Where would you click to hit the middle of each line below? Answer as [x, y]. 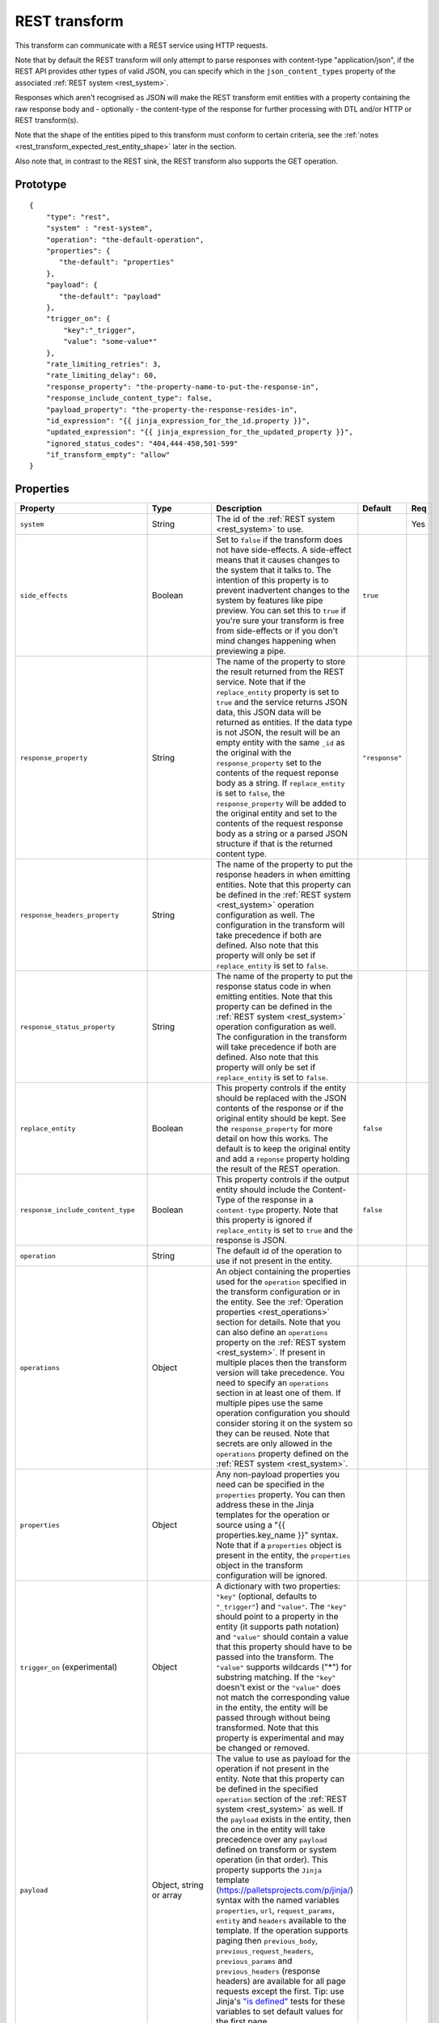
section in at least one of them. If [278, 1393]
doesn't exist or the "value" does [278, 1687]
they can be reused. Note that [272, 1434]
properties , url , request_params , [275, 1911]
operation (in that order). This [272, 1860]
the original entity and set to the [276, 813]
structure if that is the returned [274, 844]
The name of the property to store [281, 662]
